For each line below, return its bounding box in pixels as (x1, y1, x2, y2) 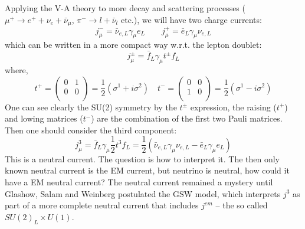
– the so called (215, 199, 268, 211)
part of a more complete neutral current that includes (5, 199, 199, 211)
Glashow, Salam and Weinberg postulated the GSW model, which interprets (5, 187, 281, 199)
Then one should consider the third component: (5, 123, 177, 136)
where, (5, 63, 28, 76)
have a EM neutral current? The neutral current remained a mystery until (5, 175, 273, 188)
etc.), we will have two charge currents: (120, 13, 262, 25)
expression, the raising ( (190, 100, 277, 113)
